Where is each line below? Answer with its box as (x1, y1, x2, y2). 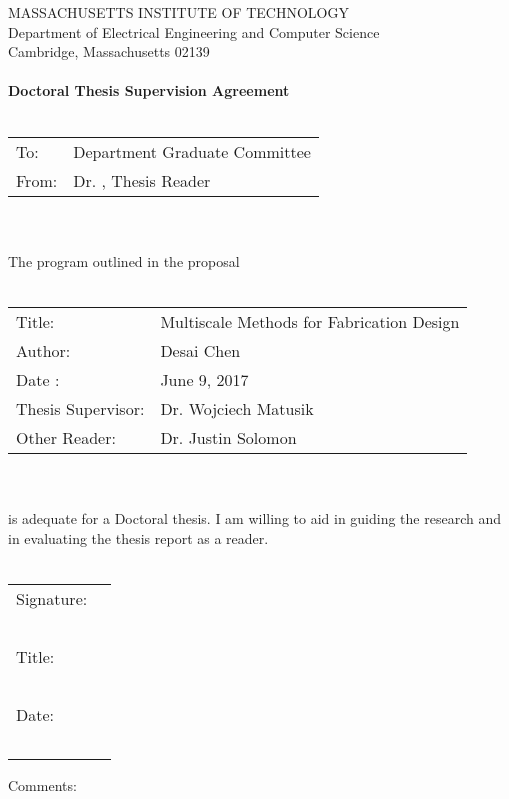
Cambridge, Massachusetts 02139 (8, 41, 210, 62)
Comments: (8, 774, 77, 795)
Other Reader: (16, 425, 116, 449)
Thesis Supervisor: (16, 396, 145, 420)
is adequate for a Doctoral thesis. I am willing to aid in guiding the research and (8, 508, 501, 529)
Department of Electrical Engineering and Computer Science (8, 21, 380, 42)
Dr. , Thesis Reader (73, 168, 211, 192)
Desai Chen (160, 338, 241, 362)
